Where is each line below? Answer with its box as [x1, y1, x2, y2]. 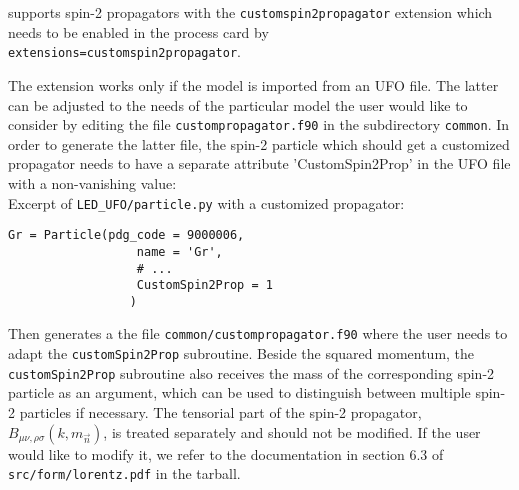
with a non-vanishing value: [8, 172, 177, 193]
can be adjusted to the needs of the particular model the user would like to [8, 94, 468, 115]
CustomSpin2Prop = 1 [136, 278, 273, 293]
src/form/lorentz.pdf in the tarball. [8, 463, 241, 484]
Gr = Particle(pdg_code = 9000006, [8, 228, 245, 243]
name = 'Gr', [136, 244, 223, 259]
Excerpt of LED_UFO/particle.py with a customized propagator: [8, 192, 405, 213]
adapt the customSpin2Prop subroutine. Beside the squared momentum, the [8, 343, 475, 364]
